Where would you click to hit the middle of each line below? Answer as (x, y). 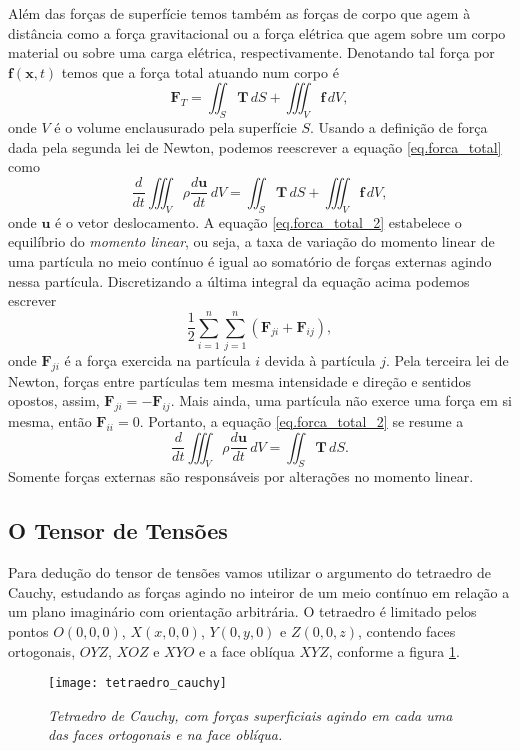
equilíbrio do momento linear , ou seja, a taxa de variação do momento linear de (251, 241)
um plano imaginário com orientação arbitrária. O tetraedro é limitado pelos (242, 611)
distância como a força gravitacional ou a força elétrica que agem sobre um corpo (257, 32)
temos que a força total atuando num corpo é (200, 71)
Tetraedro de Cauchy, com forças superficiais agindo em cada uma (250, 714)
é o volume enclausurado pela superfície (175, 127)
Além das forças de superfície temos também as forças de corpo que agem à (239, 13)
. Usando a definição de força (399, 127)
